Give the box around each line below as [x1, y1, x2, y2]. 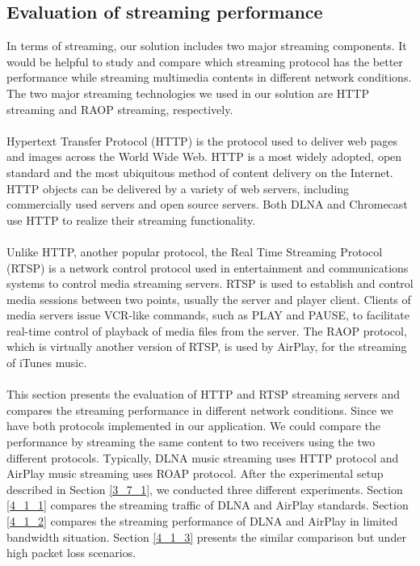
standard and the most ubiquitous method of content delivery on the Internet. [6, 163, 393, 180]
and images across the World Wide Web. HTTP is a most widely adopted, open [6, 148, 402, 165]
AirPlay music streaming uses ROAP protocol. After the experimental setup [6, 465, 384, 482]
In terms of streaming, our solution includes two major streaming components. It [6, 37, 407, 54]
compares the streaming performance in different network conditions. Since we [6, 401, 393, 418]
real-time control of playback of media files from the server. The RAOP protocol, [6, 322, 407, 339]
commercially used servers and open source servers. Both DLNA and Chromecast [6, 196, 408, 213]
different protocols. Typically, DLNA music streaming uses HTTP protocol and [6, 449, 399, 466]
